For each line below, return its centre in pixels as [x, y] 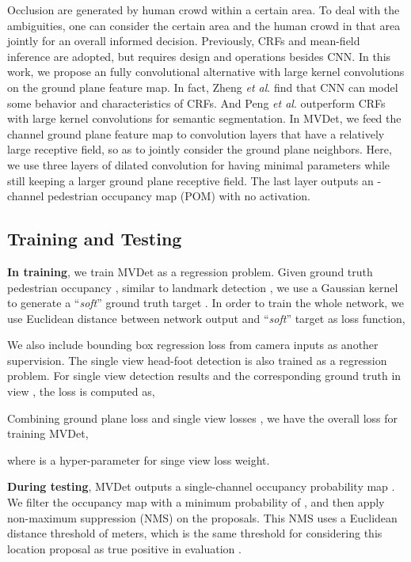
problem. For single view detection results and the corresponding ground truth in [204, 376]
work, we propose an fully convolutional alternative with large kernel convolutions [206, 72]
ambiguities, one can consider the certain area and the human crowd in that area [204, 25]
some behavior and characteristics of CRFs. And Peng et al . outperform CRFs [196, 103]
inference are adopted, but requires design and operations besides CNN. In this [199, 56]
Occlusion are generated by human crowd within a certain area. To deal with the [204, 9]
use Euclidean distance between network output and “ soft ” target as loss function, [206, 318]
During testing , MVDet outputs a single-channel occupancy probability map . [201, 486]
